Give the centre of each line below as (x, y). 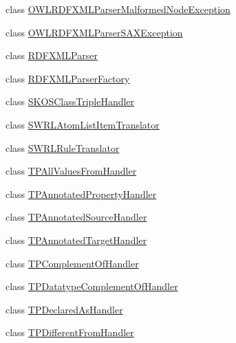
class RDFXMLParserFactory (68, 78)
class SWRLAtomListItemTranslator (83, 124)
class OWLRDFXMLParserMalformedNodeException (118, 9)
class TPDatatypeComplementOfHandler (92, 286)
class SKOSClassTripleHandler (70, 101)
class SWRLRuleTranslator (63, 147)
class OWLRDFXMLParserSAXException (94, 32)
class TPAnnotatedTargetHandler (76, 240)
